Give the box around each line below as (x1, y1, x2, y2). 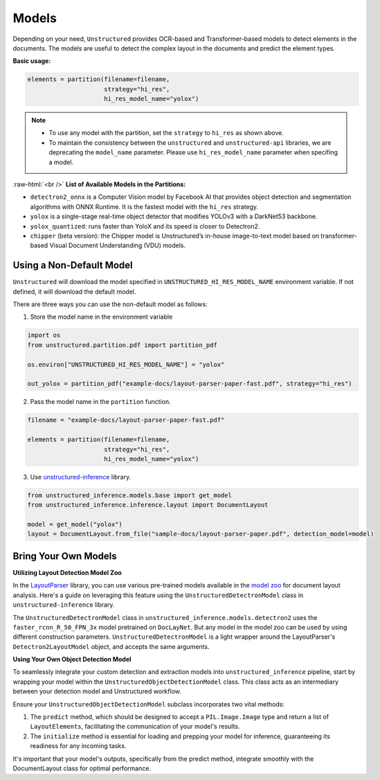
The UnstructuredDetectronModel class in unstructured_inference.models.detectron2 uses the (12, 613, 318, 621)
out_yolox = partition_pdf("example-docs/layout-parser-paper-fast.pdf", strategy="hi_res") (27, 380, 352, 388)
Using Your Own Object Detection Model (12, 655, 132, 664)
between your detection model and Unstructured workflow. (12, 687, 181, 695)
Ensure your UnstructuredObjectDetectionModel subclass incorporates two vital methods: (12, 700, 285, 708)
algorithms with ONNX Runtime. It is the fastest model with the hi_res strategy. (30, 202, 259, 211)
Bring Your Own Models (12, 550, 117, 562)
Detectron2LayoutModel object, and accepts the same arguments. (12, 642, 210, 650)
